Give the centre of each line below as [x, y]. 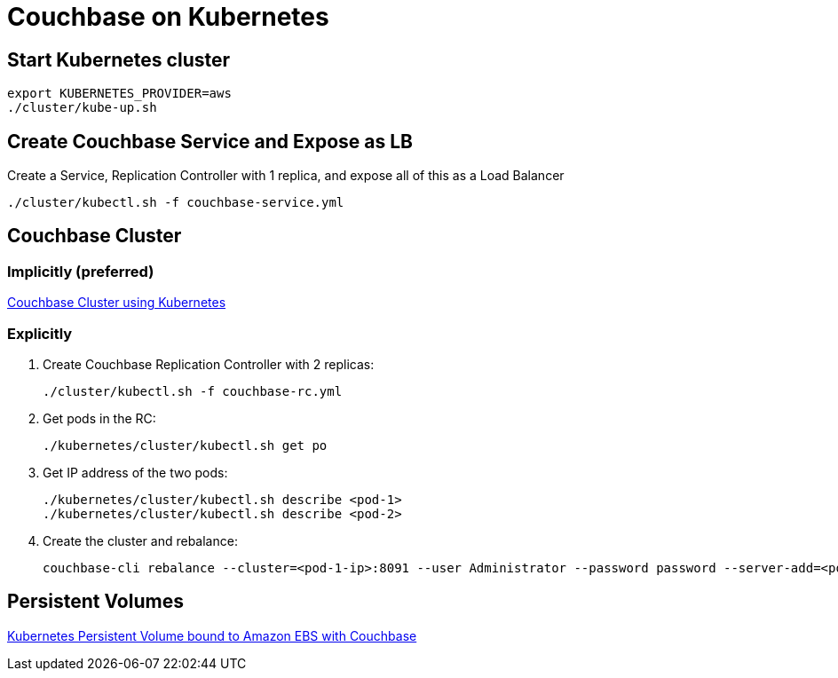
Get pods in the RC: [99, 418]
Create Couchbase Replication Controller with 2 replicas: [209, 364]
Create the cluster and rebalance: [140, 540]
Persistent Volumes [95, 602]
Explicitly [40, 333]
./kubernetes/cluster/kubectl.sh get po [185, 445]
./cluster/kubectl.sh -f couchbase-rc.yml [193, 391]
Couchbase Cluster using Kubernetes [117, 303]
